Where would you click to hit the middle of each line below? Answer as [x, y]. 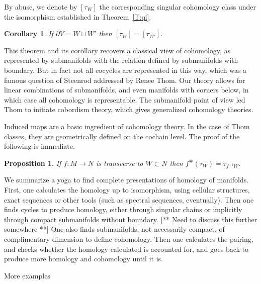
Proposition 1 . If [33, 163]
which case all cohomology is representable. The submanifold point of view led [125, 99]
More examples [27, 275]
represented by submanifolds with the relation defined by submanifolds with [121, 60]
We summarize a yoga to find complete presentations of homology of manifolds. [126, 180]
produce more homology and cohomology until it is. [83, 259]
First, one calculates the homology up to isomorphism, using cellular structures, [127, 190]
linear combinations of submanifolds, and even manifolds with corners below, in [126, 90]
